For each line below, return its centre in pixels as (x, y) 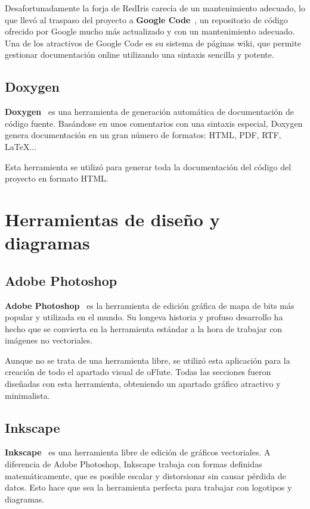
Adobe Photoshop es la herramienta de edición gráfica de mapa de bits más (150, 305)
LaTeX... (21, 146)
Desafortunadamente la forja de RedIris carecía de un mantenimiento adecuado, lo (155, 8)
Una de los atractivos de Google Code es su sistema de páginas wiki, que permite (153, 43)
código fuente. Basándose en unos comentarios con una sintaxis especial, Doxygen (154, 123)
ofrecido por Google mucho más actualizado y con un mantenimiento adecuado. (150, 31)
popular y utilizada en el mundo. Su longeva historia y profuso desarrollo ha (144, 317)
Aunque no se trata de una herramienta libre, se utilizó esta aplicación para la (148, 360)
